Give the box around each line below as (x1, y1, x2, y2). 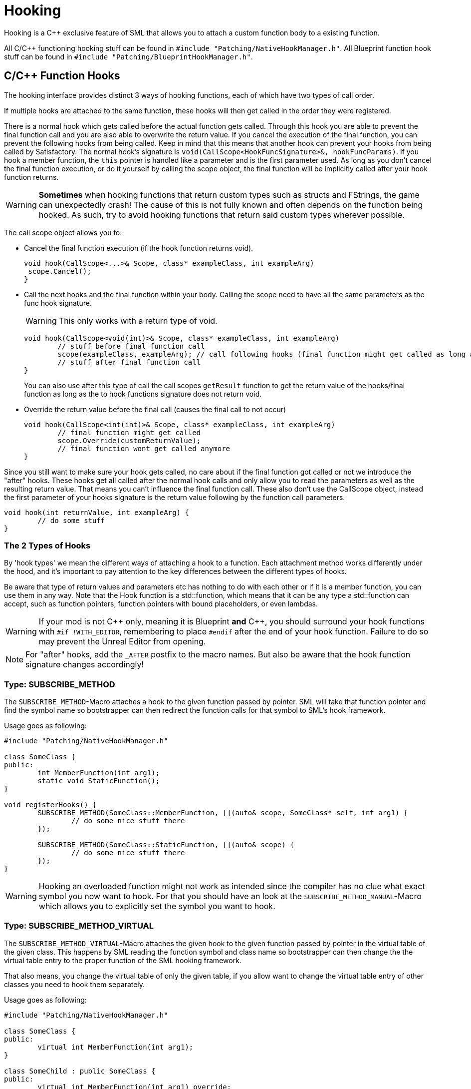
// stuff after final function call (57, 358, 201, 366)
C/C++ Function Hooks (4, 69, 120, 82)
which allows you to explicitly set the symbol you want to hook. (38, 901, 275, 912)
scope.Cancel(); (28, 267, 91, 275)
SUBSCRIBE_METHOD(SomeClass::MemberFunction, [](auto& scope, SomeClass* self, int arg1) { (37, 809, 408, 817)
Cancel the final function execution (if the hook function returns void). (24, 243, 253, 252)
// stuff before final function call (57, 342, 205, 350)
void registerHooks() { (4, 801, 97, 809)
